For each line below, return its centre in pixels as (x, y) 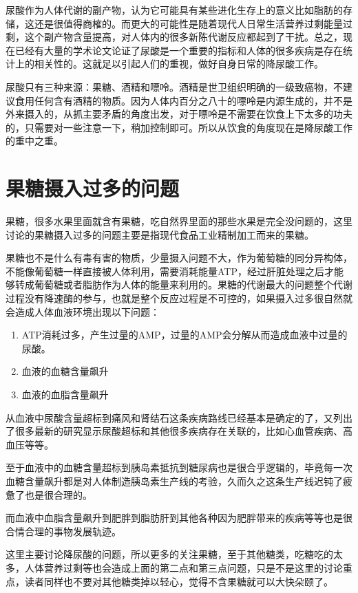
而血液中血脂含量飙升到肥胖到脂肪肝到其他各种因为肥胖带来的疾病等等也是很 (179, 518)
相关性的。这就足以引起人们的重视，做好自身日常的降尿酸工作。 (179, 64)
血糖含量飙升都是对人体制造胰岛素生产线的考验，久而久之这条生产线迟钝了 (174, 481)
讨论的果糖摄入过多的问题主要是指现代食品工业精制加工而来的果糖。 (160, 234)
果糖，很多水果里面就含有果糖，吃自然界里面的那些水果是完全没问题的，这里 (179, 221)
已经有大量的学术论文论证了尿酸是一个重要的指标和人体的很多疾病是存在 (179, 50)
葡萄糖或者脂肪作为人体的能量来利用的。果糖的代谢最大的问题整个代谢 (193, 284)
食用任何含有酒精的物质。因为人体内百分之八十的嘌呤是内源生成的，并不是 (183, 100)
